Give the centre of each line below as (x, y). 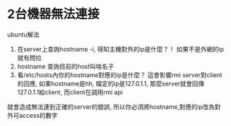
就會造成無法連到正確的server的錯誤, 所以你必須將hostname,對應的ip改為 (111, 107)
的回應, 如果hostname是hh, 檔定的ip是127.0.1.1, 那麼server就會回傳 (111, 83)
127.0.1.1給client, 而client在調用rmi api (70, 92)
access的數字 (38, 115)
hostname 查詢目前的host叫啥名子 (66, 66)
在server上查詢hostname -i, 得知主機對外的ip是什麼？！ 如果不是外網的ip (120, 49)
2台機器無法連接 (53, 14)
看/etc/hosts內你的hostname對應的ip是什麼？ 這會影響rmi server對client (120, 75)
